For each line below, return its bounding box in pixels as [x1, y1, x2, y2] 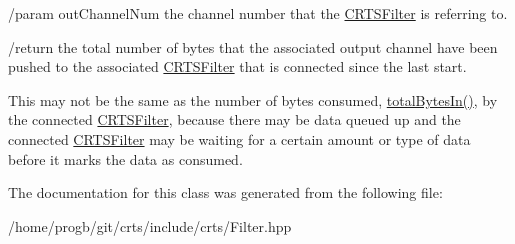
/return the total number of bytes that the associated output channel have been [8, 36, 498, 57]
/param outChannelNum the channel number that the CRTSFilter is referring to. [8, 3, 508, 23]
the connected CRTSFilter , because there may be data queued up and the [8, 109, 461, 130]
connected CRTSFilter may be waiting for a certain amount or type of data [8, 128, 471, 149]
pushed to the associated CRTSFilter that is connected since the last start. [8, 56, 467, 77]
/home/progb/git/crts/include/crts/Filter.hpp [8, 215, 292, 236]
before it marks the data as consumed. [8, 148, 243, 169]
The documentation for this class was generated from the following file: [8, 182, 443, 203]
